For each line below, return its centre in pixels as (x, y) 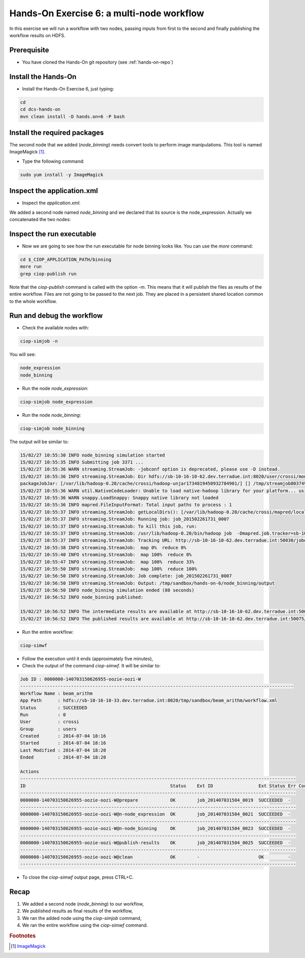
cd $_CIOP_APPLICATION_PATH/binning (66, 259)
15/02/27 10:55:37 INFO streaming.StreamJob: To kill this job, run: (109, 526)
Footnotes (23, 936)
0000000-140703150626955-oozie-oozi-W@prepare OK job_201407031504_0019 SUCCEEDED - (155, 800)
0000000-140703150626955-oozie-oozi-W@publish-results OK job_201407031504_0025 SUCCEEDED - (155, 843)
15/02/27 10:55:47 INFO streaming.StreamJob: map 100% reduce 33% (107, 562)
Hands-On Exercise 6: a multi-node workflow (107, 13)
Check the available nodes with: (55, 328)
